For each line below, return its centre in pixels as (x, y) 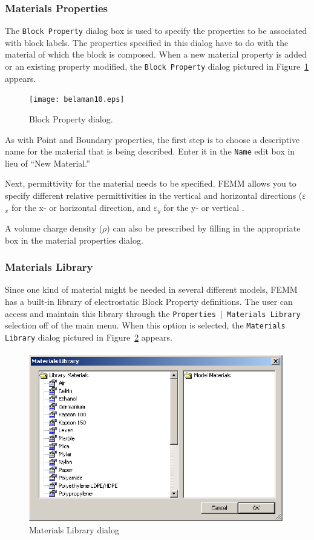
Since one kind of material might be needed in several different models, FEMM (151, 289)
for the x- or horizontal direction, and (81, 207)
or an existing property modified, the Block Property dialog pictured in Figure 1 (157, 66)
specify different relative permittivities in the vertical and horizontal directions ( (154, 195)
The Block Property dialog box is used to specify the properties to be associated (156, 31)
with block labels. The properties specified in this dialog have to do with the (147, 42)
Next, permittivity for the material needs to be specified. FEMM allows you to (151, 183)
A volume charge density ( (54, 228)
